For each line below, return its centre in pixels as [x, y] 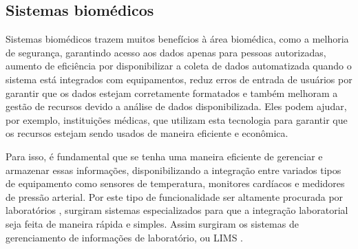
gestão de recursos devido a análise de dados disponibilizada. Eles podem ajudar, [176, 106]
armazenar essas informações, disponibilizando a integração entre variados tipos [173, 170]
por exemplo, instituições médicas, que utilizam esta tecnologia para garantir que [177, 119]
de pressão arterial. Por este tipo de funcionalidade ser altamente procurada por [175, 196]
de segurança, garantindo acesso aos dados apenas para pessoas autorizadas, [166, 52]
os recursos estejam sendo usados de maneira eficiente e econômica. [147, 133]
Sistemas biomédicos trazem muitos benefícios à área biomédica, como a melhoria [177, 39]
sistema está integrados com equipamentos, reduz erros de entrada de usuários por [179, 79]
